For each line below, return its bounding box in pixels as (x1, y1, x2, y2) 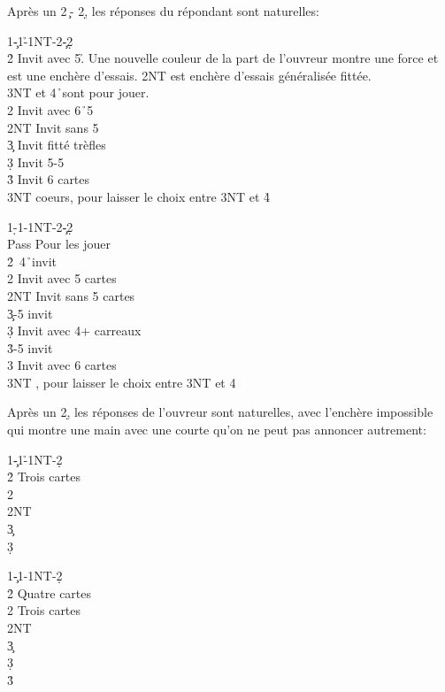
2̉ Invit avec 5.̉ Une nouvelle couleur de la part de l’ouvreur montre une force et (7, 49, 439, 67)
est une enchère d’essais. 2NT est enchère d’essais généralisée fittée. (7, 65, 372, 84)
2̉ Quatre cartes (7, 583, 92, 602)
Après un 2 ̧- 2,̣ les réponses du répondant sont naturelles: (7, 2, 319, 19)
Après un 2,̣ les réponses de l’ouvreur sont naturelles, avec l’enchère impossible (7, 403, 433, 421)
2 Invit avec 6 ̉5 (7, 100, 94, 119)
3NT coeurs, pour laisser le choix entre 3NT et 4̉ (7, 187, 271, 205)
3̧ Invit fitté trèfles (7, 135, 106, 154)
